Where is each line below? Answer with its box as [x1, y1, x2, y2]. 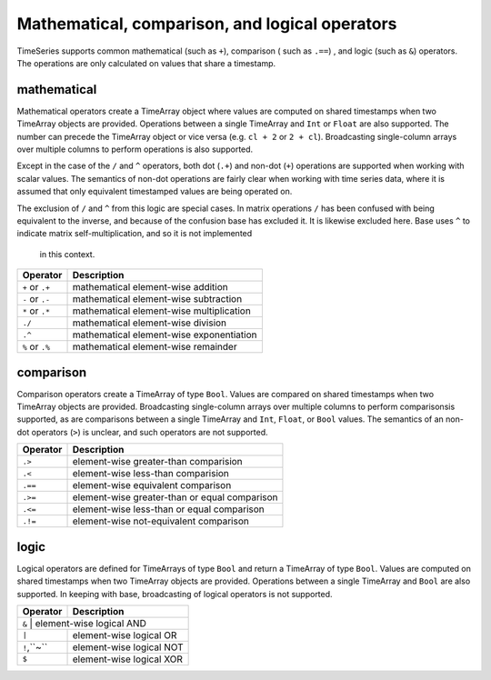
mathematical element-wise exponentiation [72, 328, 257, 341]
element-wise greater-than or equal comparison [72, 491, 278, 504]
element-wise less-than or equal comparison [72, 503, 265, 515]
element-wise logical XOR [72, 653, 184, 665]
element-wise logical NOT [72, 641, 184, 654]
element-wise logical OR [72, 628, 177, 641]
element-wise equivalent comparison [72, 479, 232, 492]
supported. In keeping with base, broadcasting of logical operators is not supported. [16, 588, 333, 599]
